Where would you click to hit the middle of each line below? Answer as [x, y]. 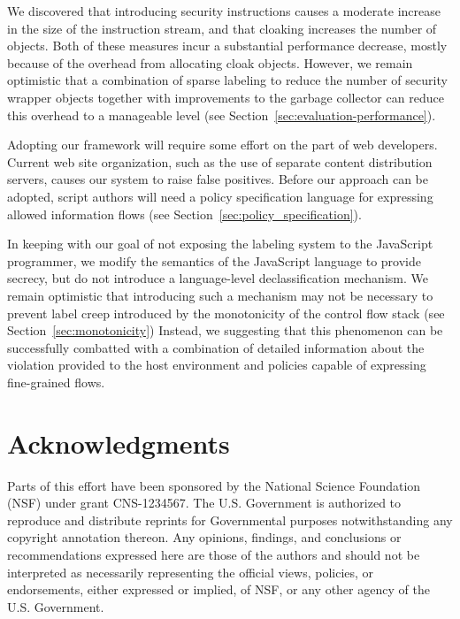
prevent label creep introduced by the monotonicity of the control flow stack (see [226, 313]
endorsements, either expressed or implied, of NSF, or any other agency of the [218, 589]
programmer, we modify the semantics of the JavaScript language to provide [214, 260]
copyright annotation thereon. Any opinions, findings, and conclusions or [204, 537]
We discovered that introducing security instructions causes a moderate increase [224, 11]
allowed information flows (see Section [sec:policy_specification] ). [184, 214]
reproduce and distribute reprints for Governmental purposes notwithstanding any [230, 520]
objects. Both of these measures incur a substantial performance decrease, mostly [227, 46]
